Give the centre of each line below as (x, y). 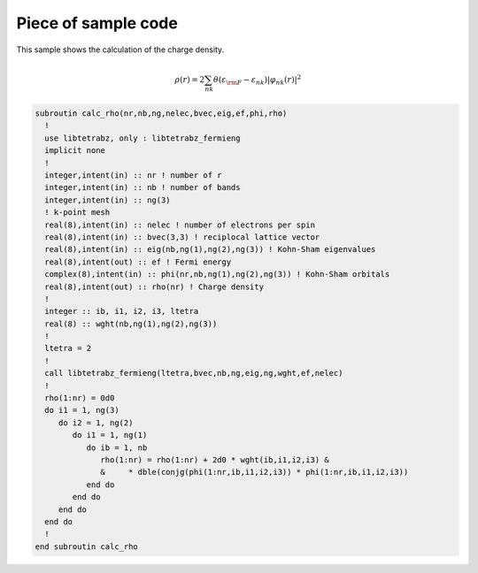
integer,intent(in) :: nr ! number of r (133, 176)
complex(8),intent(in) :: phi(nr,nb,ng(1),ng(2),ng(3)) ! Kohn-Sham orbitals (217, 275)
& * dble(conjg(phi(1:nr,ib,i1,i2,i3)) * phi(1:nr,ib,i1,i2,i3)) (254, 472)
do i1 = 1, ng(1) (110, 435)
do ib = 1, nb (117, 447)
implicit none (75, 151)
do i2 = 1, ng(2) (96, 423)
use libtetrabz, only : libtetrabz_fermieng (143, 138)
